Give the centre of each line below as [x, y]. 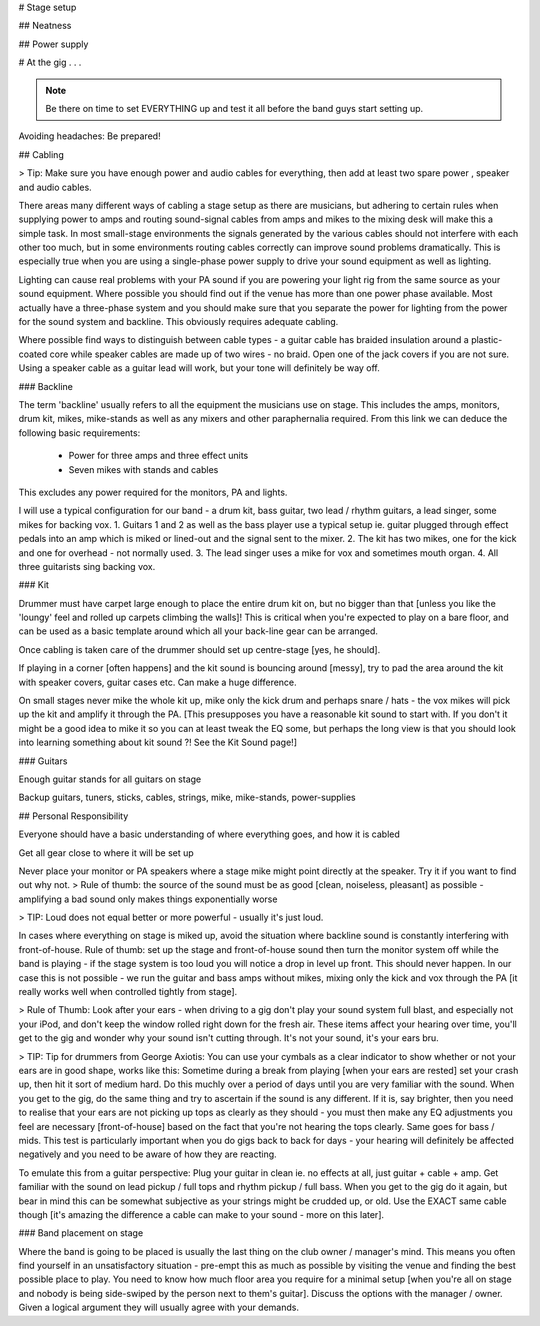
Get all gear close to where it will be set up [106, 852]
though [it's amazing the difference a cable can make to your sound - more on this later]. [201, 1214]
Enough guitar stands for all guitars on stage [110, 779]
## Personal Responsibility [73, 816]
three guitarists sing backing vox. [87, 566]
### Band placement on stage [81, 1233]
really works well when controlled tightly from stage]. [128, 992]
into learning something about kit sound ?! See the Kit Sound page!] [157, 742]
